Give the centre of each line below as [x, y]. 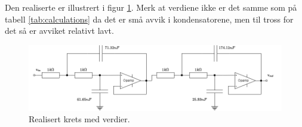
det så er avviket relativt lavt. [59, 31]
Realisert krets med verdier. [79, 119]
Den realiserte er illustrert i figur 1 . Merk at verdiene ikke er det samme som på [151, 7]
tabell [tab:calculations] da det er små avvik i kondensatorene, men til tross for [149, 19]
